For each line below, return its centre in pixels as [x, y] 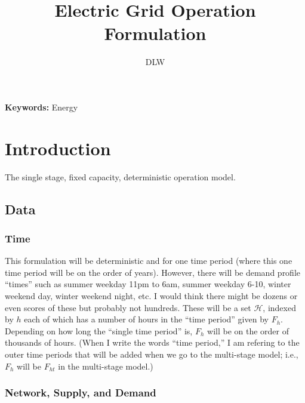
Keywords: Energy [41, 107]
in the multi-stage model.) [106, 366]
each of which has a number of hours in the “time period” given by [146, 319]
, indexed [279, 307]
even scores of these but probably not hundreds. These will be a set [128, 307]
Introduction [58, 148]
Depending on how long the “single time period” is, [99, 330]
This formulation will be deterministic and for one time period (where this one [149, 261]
